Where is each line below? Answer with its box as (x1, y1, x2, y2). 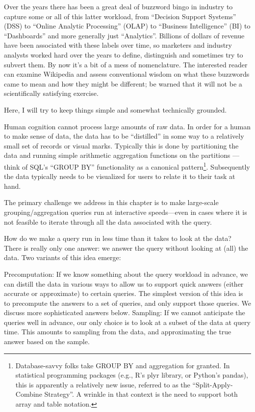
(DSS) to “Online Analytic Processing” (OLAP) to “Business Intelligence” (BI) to (4, 21, 251, 31)
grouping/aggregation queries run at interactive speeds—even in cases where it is (4, 206, 247, 217)
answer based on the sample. (4, 336, 90, 347)
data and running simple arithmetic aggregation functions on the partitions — (4, 150, 239, 160)
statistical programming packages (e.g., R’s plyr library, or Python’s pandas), (15, 370, 248, 380)
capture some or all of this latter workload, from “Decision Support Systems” (4, 11, 236, 21)
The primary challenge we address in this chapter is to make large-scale (4, 197, 219, 207)
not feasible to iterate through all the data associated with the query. (4, 216, 212, 227)
